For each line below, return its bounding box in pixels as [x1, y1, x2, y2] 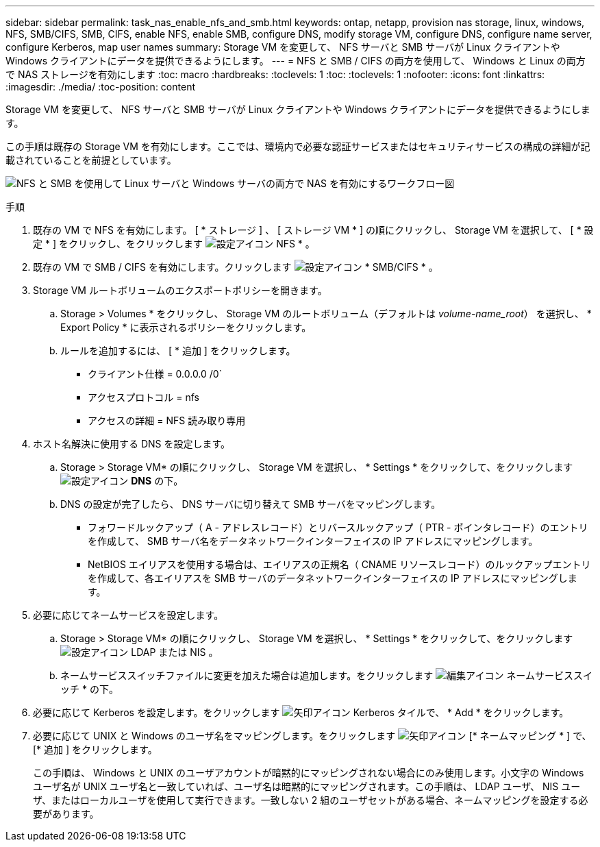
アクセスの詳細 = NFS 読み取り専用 [88, 415, 246, 426]
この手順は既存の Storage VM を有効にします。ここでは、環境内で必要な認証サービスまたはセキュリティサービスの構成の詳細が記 [5, 140, 590, 152]
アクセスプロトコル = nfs [88, 391, 199, 403]
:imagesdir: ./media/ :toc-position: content [5, 81, 195, 93]
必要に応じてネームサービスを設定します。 [33, 609, 224, 621]
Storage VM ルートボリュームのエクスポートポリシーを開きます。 [33, 284, 327, 296]
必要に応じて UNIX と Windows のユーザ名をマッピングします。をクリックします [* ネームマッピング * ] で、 [33, 730, 592, 741]
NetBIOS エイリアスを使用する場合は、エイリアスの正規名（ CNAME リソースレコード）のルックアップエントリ [88, 558, 591, 570]
